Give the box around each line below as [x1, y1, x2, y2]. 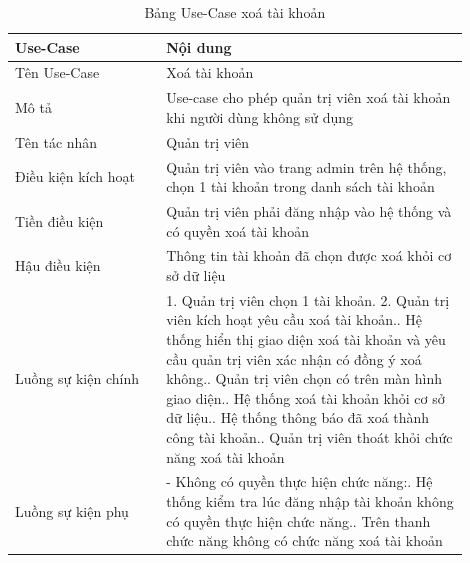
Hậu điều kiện [15, 255, 101, 276]
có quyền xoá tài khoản [166, 220, 309, 241]
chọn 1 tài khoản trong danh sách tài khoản [166, 176, 435, 197]
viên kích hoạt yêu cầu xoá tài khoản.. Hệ [166, 309, 423, 330]
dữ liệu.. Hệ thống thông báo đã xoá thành [166, 407, 430, 428]
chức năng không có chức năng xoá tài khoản [166, 530, 443, 551]
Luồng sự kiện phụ [15, 500, 129, 521]
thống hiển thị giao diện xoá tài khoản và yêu [166, 329, 446, 350]
